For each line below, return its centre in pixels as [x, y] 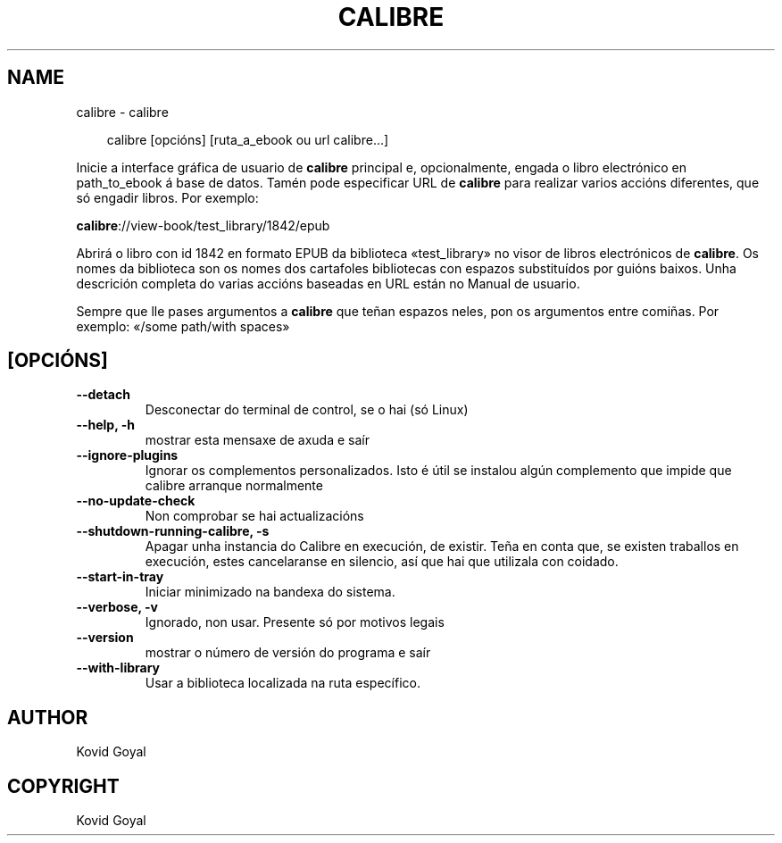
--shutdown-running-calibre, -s [173, 531]
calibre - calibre [122, 112]
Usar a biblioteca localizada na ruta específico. [283, 683]
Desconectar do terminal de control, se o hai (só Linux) [307, 410]
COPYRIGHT [63, 786]
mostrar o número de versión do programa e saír [288, 653]
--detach [103, 395]
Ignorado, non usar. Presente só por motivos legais [295, 622]
